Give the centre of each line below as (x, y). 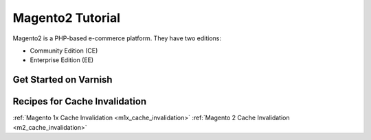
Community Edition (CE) (64, 51)
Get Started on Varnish (63, 80)
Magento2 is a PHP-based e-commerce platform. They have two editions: (117, 38)
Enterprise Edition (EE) (62, 60)
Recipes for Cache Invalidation (80, 101)
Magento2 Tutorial (66, 18)
